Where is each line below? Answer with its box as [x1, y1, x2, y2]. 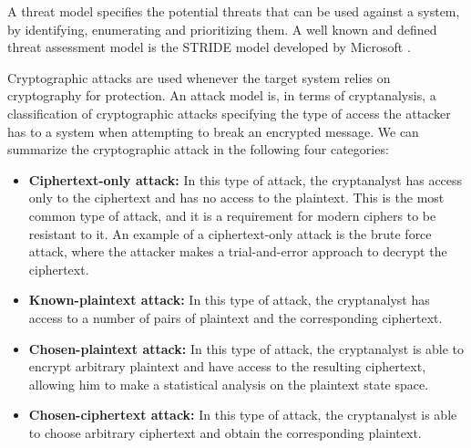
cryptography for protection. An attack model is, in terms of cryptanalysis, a [7, 86, 436, 105]
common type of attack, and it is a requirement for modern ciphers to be [28, 205, 436, 224]
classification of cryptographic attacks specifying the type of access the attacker [7, 103, 451, 122]
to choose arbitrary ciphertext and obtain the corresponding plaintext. [28, 422, 422, 442]
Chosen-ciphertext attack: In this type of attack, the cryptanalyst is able [28, 405, 457, 424]
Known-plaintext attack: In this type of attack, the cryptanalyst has [28, 290, 430, 309]
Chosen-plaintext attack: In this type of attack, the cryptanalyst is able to [28, 339, 465, 358]
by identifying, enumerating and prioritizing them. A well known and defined [7, 19, 437, 38]
